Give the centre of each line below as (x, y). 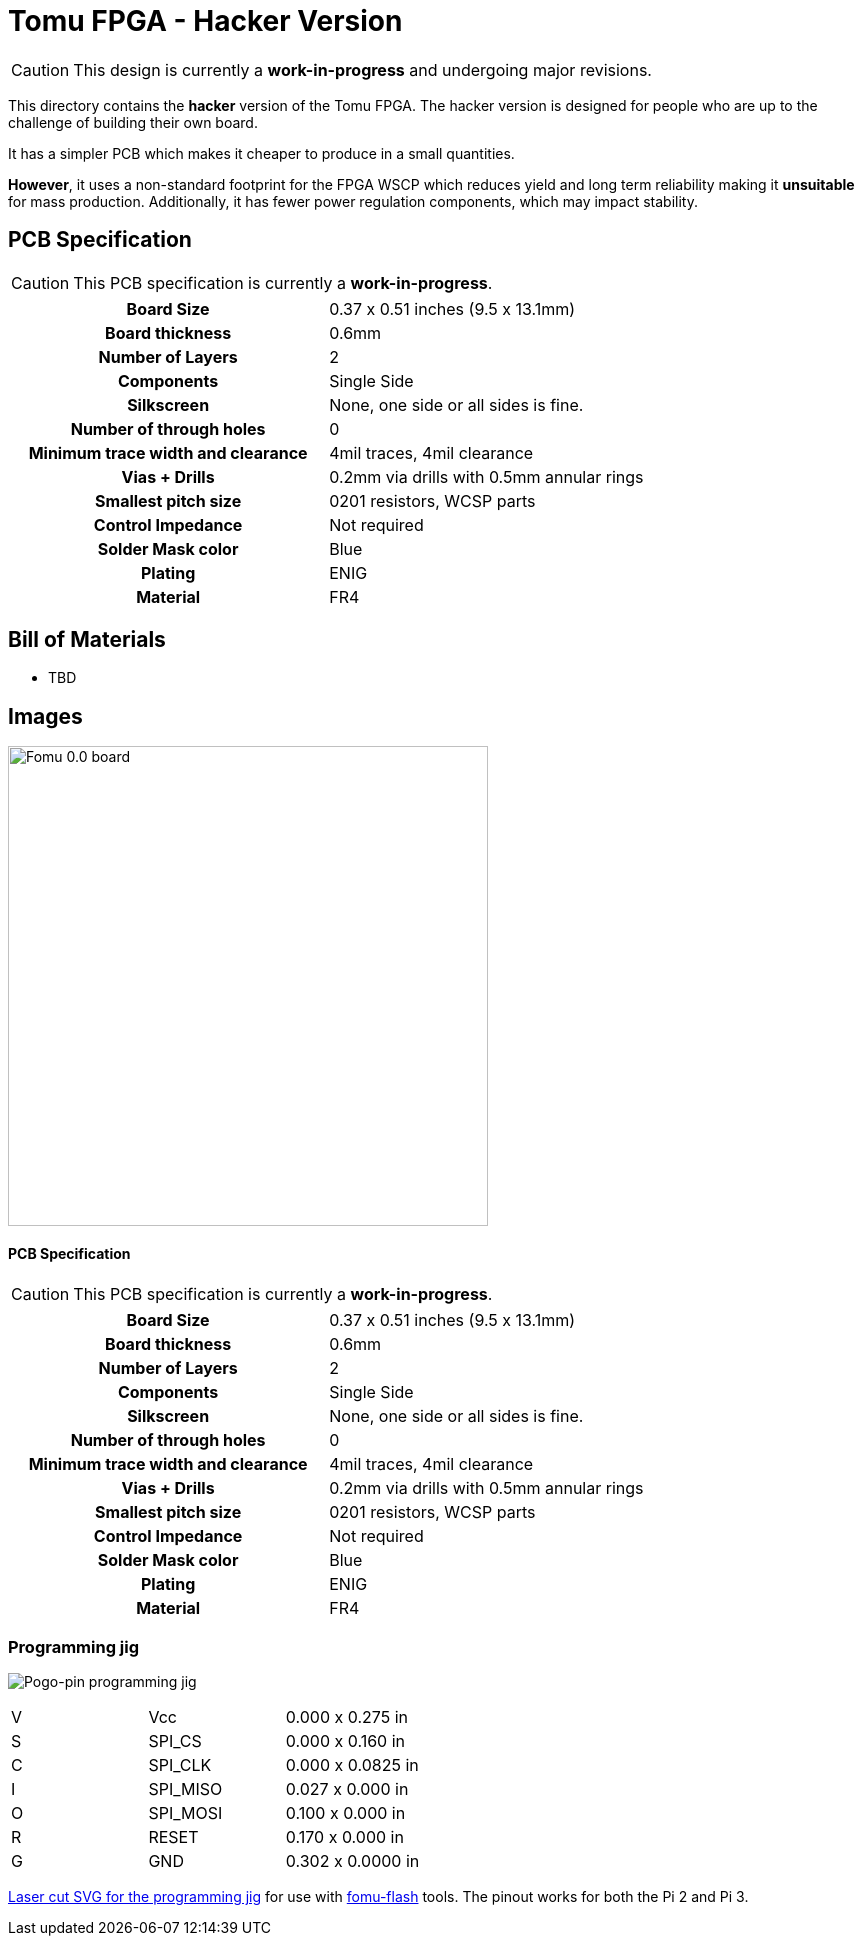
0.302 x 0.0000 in (352, 1861)
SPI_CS (175, 1741)
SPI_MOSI (185, 1813)
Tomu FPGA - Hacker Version (205, 21)
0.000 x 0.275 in (347, 1717)
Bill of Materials (87, 640)
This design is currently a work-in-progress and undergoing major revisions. (362, 69)
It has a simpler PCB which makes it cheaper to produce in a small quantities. (261, 153)
